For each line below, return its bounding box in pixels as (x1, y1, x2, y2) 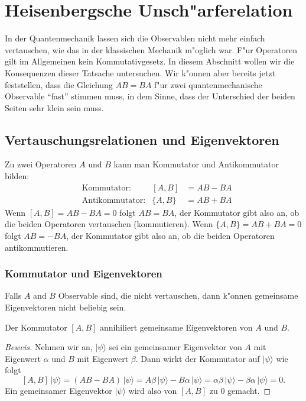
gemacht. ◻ (227, 384, 271, 396)
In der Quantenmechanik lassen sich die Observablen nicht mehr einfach (5, 32, 265, 44)
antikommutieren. (5, 241, 69, 253)
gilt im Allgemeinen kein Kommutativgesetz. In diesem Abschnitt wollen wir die (5, 55, 295, 67)
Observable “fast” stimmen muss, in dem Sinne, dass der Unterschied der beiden (5, 90, 295, 102)
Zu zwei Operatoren (5, 158, 77, 170)
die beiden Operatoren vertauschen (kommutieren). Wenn (5, 218, 213, 230)
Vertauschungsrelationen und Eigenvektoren (5, 130, 279, 148)
